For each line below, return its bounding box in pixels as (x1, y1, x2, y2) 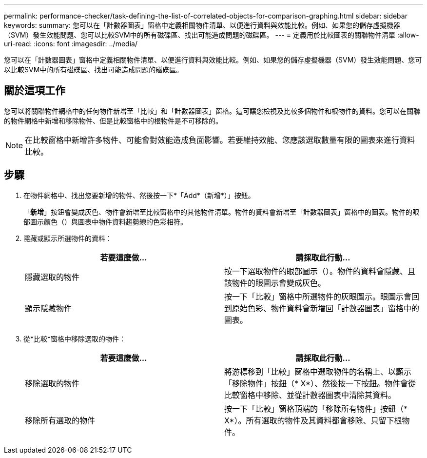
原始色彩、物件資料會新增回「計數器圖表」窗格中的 (232, 303, 420, 313)
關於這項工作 (4, 84, 65, 97)
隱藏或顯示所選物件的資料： (23, 234, 112, 242)
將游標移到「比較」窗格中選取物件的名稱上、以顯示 (224, 366, 412, 377)
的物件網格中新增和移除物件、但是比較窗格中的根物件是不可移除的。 (4, 116, 222, 125)
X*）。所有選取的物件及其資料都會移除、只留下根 (224, 415, 402, 425)
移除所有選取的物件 (25, 415, 96, 425)
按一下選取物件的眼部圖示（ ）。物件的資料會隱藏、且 (224, 266, 416, 276)
